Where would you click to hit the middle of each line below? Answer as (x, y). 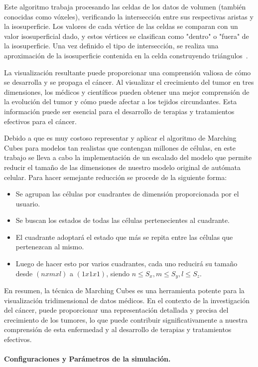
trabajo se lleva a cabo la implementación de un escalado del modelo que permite (128, 157)
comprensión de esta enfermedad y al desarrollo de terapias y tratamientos (118, 329)
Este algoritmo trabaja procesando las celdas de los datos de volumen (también (125, 6)
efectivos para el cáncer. (40, 121)
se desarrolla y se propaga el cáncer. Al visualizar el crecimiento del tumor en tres (129, 82)
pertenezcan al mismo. (50, 247)
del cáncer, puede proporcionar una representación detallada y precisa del (116, 310)
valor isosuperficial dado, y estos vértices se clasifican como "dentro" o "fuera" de (127, 36)
